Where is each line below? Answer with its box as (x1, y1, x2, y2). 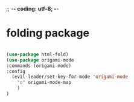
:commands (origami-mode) (6, 63, 71, 69)
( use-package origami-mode (6, 57, 74, 63)
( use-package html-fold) (6, 51, 69, 57)
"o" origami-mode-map (17, 80, 71, 86)
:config (6, 68, 26, 74)
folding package (6, 27, 89, 40)
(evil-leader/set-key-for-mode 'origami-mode (11, 74, 129, 80)
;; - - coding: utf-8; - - (6, 5, 59, 12)
